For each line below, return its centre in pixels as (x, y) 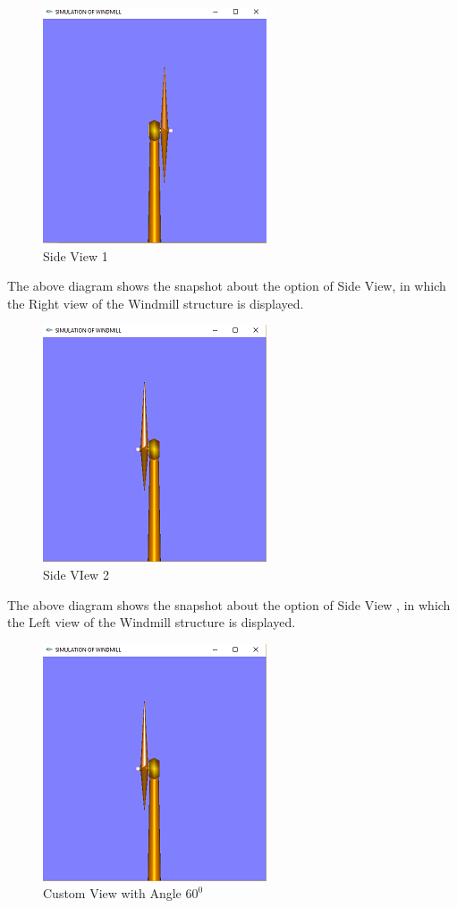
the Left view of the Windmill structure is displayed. (152, 622)
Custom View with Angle (112, 893)
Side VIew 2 (76, 574)
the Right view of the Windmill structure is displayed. (156, 303)
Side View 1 (76, 255)
